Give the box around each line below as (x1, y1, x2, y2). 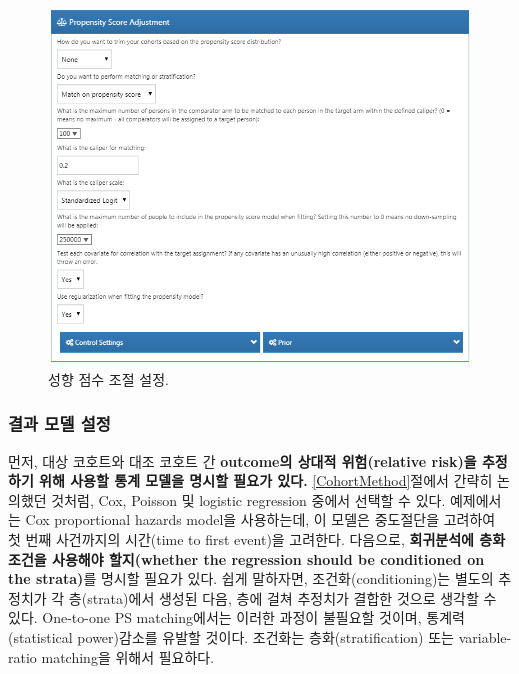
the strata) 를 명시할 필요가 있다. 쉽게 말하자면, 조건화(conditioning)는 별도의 (8, 568, 494, 589)
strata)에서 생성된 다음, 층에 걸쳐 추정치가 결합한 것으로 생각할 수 (87, 587, 497, 608)
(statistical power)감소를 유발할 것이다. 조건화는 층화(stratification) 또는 (8, 626, 454, 647)
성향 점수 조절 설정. (48, 368, 169, 389)
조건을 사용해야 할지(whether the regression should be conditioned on (8, 548, 485, 569)
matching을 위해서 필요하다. (41, 646, 215, 667)
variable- (458, 626, 512, 647)
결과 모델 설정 (8, 411, 111, 436)
